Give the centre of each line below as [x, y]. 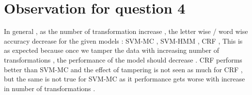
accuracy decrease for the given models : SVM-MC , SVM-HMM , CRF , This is [123, 40]
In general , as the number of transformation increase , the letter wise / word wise [126, 31]
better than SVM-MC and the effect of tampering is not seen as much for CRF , [123, 69]
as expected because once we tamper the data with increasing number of [112, 50]
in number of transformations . [50, 88]
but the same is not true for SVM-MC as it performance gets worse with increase [125, 79]
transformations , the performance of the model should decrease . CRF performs [123, 59]
